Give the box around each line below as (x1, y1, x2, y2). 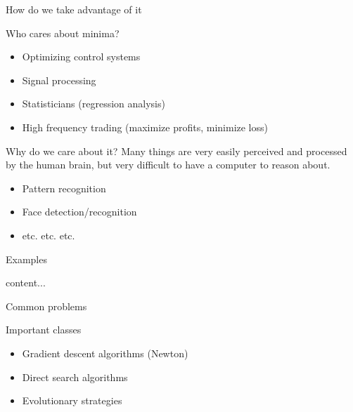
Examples (6, 251, 47, 266)
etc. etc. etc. (22, 227, 75, 242)
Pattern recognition (22, 180, 106, 195)
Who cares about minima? (6, 25, 120, 40)
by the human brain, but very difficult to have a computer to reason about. (6, 157, 330, 172)
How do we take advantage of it (6, 2, 142, 16)
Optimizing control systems (22, 49, 141, 64)
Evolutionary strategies (22, 393, 122, 408)
